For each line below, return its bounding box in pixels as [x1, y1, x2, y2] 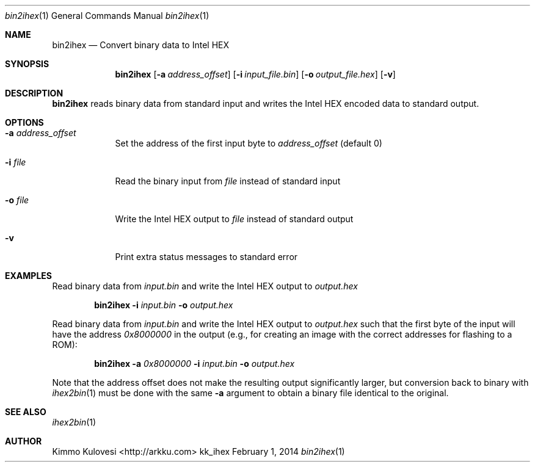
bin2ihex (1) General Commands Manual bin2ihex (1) [5, 10, 209, 21]
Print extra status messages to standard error [115, 252, 298, 262]
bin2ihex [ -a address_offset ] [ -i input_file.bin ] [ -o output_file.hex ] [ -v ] [115, 69, 396, 79]
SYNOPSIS [5, 59, 49, 69]
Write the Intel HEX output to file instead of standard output [115, 214, 354, 224]
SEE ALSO [5, 407, 46, 417]
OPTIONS [5, 117, 44, 128]
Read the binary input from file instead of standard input [115, 176, 341, 186]
